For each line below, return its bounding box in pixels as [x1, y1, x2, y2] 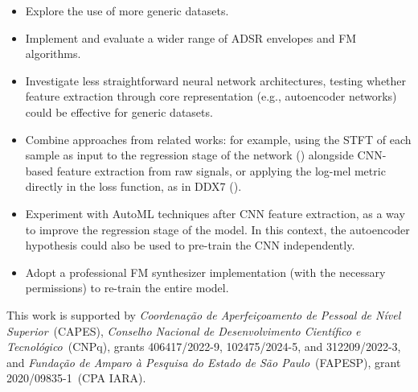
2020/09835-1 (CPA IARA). [6, 369, 146, 386]
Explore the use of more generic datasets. [25, 2, 229, 19]
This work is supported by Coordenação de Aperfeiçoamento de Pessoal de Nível [6, 306, 401, 323]
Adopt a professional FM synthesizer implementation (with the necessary [25, 263, 386, 280]
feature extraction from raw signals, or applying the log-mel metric [56, 162, 386, 179]
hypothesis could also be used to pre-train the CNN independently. [25, 237, 355, 254]
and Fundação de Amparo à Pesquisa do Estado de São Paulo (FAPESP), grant [6, 353, 401, 370]
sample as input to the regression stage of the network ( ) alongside [25, 146, 354, 163]
